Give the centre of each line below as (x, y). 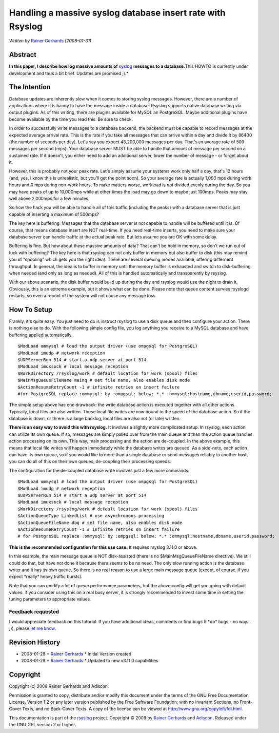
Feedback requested (34, 612)
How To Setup (31, 309)
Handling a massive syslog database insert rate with (117, 13)
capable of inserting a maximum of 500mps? (54, 214)
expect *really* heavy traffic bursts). (46, 577)
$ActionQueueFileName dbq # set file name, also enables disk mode (100, 522)
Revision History (35, 642)
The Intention (30, 87)
